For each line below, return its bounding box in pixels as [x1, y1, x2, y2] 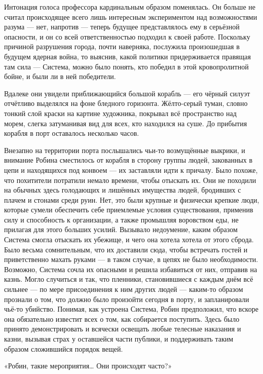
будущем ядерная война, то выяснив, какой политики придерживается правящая [4, 51, 251, 61]
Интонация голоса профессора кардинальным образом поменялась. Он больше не [4, 2, 255, 12]
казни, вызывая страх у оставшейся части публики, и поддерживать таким [4, 333, 234, 344]
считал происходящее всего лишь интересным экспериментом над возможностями [4, 11, 257, 22]
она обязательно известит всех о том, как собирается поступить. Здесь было [4, 313, 240, 324]
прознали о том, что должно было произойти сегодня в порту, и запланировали [4, 293, 249, 304]
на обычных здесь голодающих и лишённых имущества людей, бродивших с [4, 184, 241, 195]
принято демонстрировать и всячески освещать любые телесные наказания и [4, 323, 241, 334]
